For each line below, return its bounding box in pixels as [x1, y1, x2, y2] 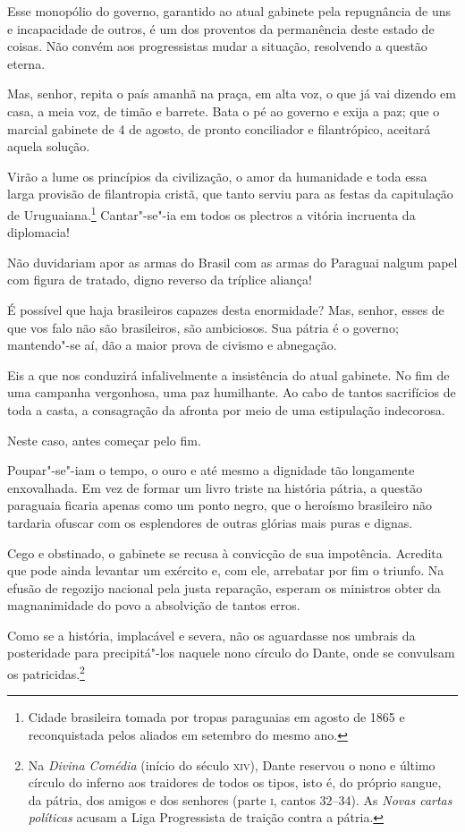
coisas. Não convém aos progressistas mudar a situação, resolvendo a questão [7, 37, 427, 55]
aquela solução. [7, 137, 90, 156]
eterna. [7, 54, 46, 72]
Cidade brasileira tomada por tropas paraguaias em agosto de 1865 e [28, 708, 405, 726]
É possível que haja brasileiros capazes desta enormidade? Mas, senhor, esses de [7, 300, 444, 318]
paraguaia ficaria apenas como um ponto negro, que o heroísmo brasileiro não [7, 496, 432, 514]
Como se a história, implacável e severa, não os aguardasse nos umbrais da [7, 625, 416, 644]
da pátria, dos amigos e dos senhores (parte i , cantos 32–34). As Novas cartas [28, 790, 452, 809]
